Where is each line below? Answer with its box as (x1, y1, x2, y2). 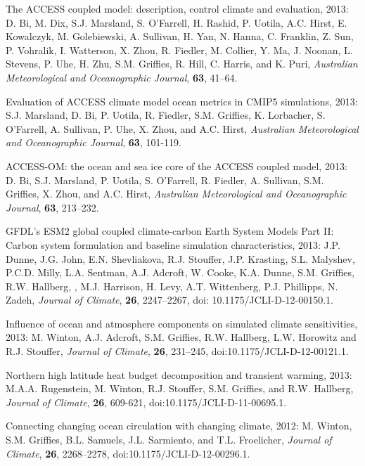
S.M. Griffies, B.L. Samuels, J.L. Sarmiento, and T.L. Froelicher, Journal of (6, 432, 332, 447)
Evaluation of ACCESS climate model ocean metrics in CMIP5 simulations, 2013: (6, 93, 358, 108)
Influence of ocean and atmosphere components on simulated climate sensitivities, (6, 316, 358, 330)
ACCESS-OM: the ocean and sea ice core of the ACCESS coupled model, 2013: (6, 158, 347, 173)
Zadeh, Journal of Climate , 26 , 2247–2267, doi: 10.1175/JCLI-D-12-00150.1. (6, 292, 334, 307)
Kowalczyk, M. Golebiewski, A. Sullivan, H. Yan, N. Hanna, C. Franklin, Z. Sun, (6, 29, 354, 44)
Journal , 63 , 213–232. (6, 200, 99, 214)
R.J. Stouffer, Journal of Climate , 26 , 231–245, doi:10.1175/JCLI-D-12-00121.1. (6, 344, 349, 358)
